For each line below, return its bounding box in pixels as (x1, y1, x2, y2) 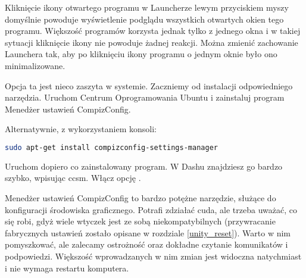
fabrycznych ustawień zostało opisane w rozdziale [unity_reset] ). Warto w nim (5, 226, 291, 239)
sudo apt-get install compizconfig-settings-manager (5, 143, 218, 152)
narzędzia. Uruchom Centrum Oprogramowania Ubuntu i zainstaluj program (5, 91, 285, 104)
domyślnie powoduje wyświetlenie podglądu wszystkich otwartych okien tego (5, 13, 284, 25)
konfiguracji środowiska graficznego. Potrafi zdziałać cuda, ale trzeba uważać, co (5, 203, 297, 215)
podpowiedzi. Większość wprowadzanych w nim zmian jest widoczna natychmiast (5, 249, 302, 262)
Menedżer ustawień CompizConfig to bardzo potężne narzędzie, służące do (5, 192, 276, 204)
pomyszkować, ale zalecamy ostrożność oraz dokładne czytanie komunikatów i (5, 238, 288, 251)
